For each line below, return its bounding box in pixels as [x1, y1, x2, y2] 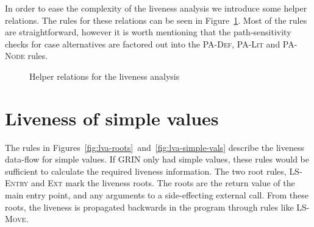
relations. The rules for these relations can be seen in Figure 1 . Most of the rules [5, 13, 307, 26]
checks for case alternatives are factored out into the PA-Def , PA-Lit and [5, 37, 280, 50]
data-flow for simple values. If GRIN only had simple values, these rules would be [5, 153, 309, 166]
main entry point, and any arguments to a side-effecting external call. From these [5, 189, 309, 201]
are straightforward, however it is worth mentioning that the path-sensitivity [5, 26, 291, 38]
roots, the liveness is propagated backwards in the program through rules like [5, 200, 294, 213]
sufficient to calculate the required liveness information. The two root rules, [5, 164, 287, 177]
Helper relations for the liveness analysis [29, 69, 180, 82]
